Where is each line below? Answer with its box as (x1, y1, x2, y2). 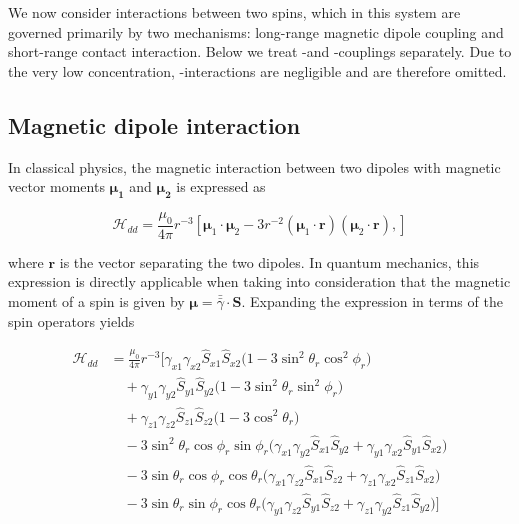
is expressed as (176, 176, 266, 197)
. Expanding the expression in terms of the (241, 290, 503, 311)
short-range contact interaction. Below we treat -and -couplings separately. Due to (8, 41, 512, 62)
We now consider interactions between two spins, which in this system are (8, 2, 461, 22)
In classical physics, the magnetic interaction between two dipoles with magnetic (8, 156, 501, 177)
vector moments (8, 176, 105, 197)
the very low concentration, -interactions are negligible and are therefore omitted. (8, 60, 507, 81)
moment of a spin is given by (8, 290, 185, 311)
